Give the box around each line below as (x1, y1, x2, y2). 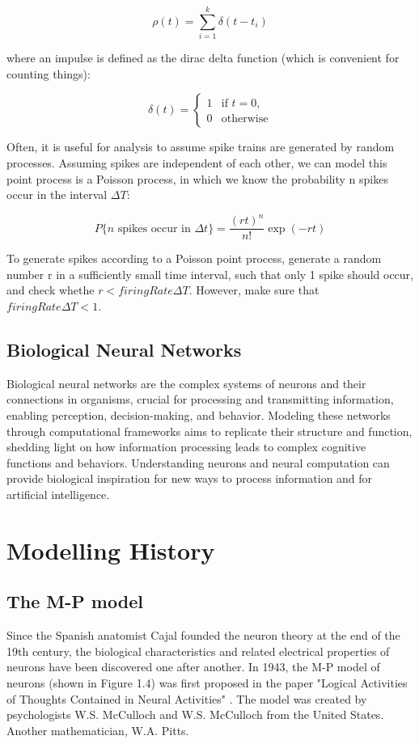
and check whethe (6, 281, 95, 298)
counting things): (6, 65, 91, 82)
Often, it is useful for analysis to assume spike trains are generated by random (6, 138, 395, 155)
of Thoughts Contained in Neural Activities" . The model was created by (6, 690, 367, 707)
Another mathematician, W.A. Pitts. (6, 721, 189, 738)
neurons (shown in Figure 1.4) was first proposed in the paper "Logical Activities (6, 674, 408, 691)
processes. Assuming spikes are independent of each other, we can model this (6, 154, 387, 171)
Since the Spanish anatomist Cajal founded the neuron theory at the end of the (6, 627, 400, 644)
